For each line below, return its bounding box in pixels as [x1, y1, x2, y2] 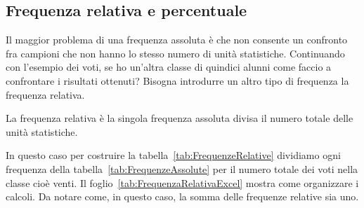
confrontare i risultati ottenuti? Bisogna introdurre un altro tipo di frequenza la [6, 73, 349, 88]
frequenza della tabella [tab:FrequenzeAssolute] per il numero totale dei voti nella [6, 161, 358, 176]
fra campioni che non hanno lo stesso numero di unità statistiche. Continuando [6, 46, 345, 60]
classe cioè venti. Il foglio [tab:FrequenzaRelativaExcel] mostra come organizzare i [6, 175, 359, 190]
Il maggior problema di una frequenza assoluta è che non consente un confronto [6, 32, 348, 47]
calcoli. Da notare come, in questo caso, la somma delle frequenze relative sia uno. [6, 189, 359, 204]
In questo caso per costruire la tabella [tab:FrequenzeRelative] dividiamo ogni [6, 148, 341, 162]
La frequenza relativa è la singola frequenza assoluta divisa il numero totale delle [6, 111, 353, 125]
